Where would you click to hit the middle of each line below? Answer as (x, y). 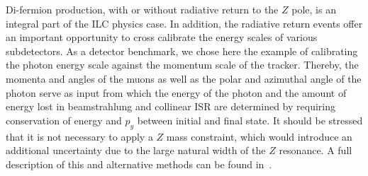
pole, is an (314, 9)
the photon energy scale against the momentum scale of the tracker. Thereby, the (182, 65)
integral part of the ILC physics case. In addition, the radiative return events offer (184, 23)
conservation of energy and (64, 120)
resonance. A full (316, 150)
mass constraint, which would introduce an (259, 136)
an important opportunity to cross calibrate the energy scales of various (162, 37)
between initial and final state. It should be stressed (250, 120)
